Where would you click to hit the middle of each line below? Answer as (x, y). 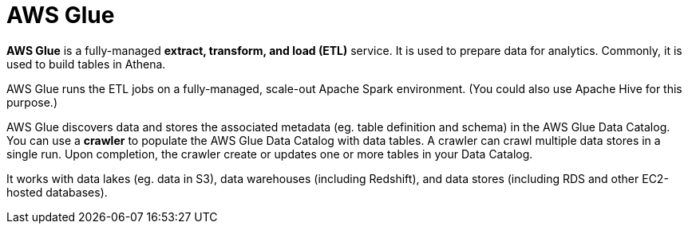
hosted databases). (57, 192)
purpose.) (32, 102)
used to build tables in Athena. (86, 64)
